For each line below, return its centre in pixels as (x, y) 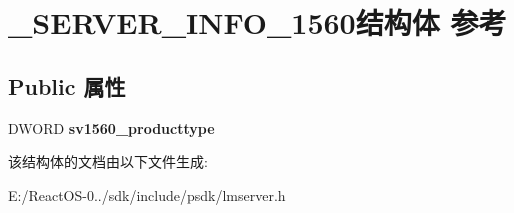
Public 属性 (67, 85)
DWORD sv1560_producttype (111, 127)
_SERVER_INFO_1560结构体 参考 (257, 22)
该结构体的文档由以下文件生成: (108, 161)
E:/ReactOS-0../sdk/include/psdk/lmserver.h (147, 194)
